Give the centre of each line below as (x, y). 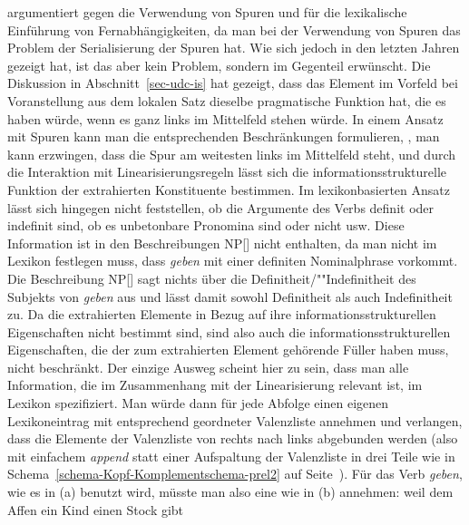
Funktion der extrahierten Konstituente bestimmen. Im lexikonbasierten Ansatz (229, 189)
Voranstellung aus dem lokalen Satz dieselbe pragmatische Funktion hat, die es (227, 100)
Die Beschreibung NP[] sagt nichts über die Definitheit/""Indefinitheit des (212, 278)
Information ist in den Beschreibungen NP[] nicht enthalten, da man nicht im (222, 243)
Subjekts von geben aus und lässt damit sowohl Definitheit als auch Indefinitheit (230, 296)
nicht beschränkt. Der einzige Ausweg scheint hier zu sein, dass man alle (208, 367)
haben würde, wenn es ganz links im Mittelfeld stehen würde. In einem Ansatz (225, 118)
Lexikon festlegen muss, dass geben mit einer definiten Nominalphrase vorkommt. (233, 261)
